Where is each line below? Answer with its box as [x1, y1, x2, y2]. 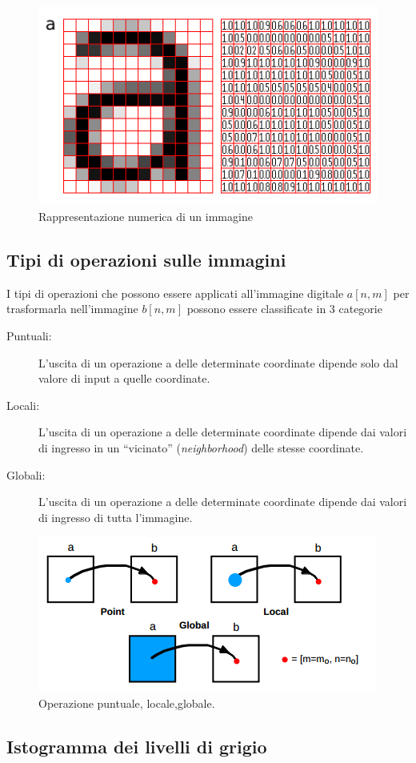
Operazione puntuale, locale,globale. [38, 694, 215, 711]
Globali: [6, 466, 46, 483]
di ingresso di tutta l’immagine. [38, 508, 193, 525]
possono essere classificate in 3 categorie [186, 300, 382, 317]
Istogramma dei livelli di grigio [6, 733, 267, 758]
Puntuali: [6, 327, 52, 343]
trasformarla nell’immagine [6, 300, 138, 317]
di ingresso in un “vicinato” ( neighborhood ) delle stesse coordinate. [38, 439, 364, 456]
